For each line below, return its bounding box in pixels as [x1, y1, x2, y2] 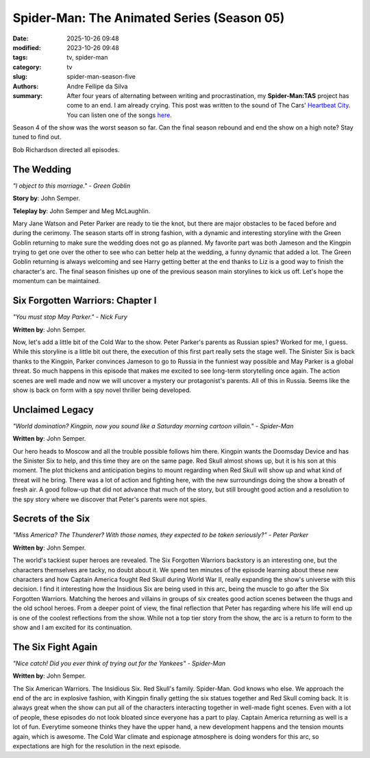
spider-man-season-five [66, 73, 136, 81]
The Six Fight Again [12, 641, 98, 652]
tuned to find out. [12, 133, 62, 141]
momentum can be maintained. [12, 277, 101, 285]
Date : [12, 34, 29, 42]
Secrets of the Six [12, 513, 90, 524]
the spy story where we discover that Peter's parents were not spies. [12, 495, 207, 503]
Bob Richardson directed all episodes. [12, 145, 120, 154]
